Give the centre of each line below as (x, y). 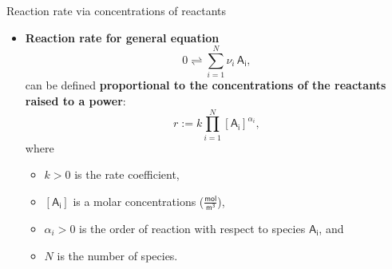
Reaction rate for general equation (122, 37)
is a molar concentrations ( (139, 201)
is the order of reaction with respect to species (192, 228)
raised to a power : (75, 100)
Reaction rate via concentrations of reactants (117, 10)
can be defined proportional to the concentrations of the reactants (206, 85)
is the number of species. (117, 255)
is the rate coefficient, (127, 174)
